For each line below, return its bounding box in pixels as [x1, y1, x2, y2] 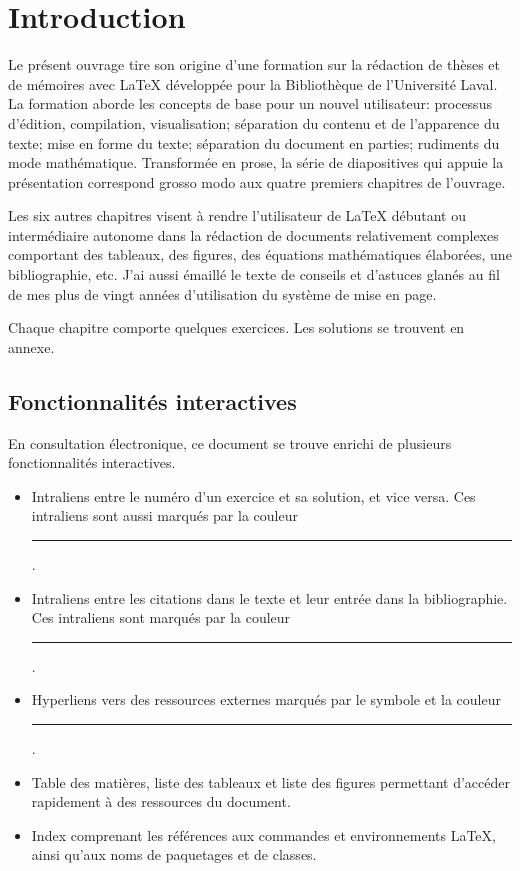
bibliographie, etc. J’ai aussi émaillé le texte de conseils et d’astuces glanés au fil [8, 264, 500, 285]
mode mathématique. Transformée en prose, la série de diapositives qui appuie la [8, 152, 504, 173]
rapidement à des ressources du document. [31, 791, 291, 812]
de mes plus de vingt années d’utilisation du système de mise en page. [8, 283, 437, 304]
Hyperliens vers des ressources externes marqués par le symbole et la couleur [31, 689, 501, 710]
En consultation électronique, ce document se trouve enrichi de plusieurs [8, 432, 452, 453]
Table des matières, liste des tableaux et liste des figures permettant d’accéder [31, 771, 510, 792]
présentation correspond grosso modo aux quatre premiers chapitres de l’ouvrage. [8, 171, 506, 192]
